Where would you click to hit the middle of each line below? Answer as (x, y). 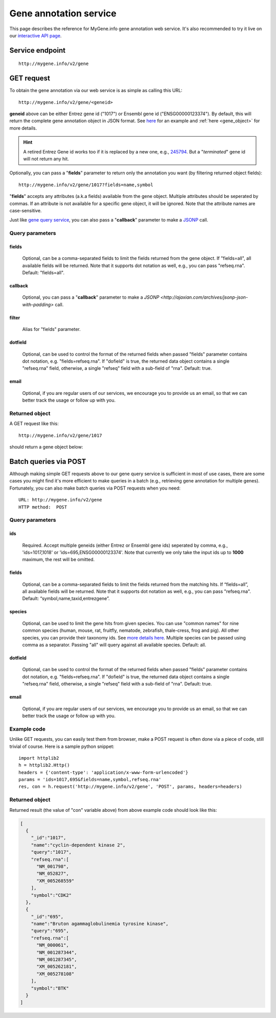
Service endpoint (38, 50)
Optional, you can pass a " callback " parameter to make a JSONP (91, 297)
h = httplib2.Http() (44, 765)
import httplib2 (39, 758)
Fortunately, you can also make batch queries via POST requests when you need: (95, 488)
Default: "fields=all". (43, 273)
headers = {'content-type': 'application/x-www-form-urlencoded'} (103, 772)
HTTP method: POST (43, 507)
